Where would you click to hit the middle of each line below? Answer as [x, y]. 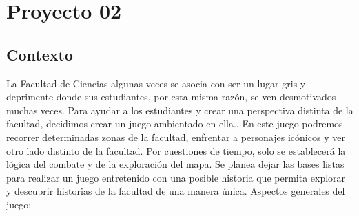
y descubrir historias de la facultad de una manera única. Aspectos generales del [176, 191]
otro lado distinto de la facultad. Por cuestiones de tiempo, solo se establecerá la [176, 150]
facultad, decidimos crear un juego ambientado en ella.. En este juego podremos [175, 123]
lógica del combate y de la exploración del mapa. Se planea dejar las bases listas [175, 164]
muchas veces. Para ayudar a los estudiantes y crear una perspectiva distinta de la [180, 110]
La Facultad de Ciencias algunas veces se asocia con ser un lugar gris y [156, 83]
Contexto [40, 54]
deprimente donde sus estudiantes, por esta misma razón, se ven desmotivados [171, 97]
